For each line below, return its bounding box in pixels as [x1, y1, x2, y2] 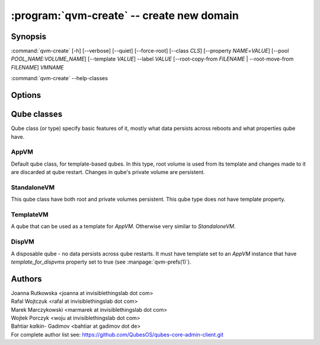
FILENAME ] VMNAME [11, 64, 65, 71]
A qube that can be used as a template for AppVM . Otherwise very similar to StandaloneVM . [11, 223, 236, 230]
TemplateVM [11, 210, 49, 219]
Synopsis [11, 31, 47, 42]
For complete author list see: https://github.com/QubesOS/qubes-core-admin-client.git [11, 331, 224, 338]
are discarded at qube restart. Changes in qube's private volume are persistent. [11, 169, 206, 176]
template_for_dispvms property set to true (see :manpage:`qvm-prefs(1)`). [11, 258, 192, 265]
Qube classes [11, 109, 63, 119]
